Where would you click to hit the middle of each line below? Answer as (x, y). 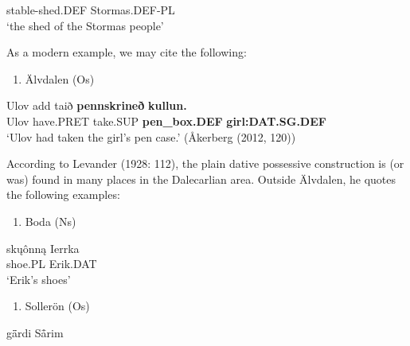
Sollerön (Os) (57, 306)
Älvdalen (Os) (60, 78)
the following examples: (63, 194)
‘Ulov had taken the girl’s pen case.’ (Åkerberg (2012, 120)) (151, 136)
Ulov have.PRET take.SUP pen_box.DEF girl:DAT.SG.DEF (166, 121)
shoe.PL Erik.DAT (52, 264)
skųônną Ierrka (43, 248)
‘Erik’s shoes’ (39, 279)
